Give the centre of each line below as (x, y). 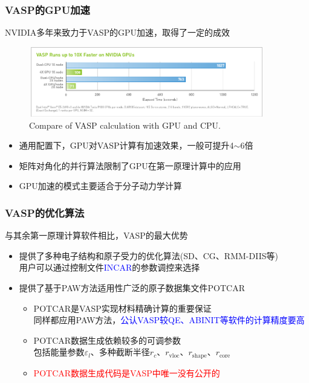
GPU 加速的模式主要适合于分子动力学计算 (100, 186)
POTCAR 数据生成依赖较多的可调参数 (107, 340)
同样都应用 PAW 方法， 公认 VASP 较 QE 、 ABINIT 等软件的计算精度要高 (169, 320)
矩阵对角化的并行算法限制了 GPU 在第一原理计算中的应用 (130, 165)
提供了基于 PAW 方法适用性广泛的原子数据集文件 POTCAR (132, 287)
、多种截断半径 (120, 352)
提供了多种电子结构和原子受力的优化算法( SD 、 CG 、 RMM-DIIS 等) (148, 255)
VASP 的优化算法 (45, 212)
